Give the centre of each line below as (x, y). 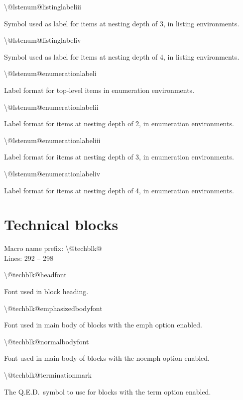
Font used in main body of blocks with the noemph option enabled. (107, 358)
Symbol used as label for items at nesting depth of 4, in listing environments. (122, 56)
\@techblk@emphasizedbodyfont (53, 308)
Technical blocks (61, 224)
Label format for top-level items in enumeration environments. (99, 90)
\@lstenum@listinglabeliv (43, 40)
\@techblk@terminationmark (48, 375)
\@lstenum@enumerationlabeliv (52, 173)
